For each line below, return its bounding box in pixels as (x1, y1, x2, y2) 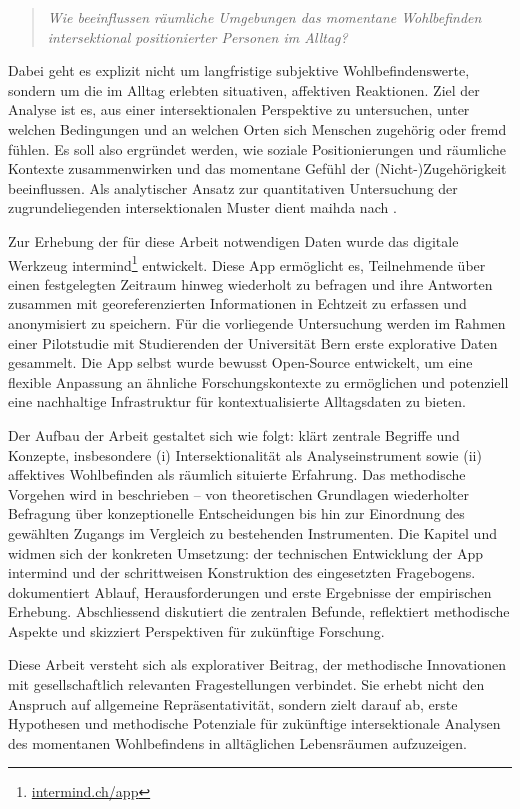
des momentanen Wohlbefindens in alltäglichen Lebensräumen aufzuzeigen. (8, 732, 467, 753)
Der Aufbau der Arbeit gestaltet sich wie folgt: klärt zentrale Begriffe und (8, 424, 460, 445)
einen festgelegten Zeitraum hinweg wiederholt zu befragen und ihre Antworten (8, 273, 493, 294)
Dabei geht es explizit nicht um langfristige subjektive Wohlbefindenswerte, (8, 60, 470, 81)
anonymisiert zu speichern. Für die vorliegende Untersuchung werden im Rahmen (8, 312, 506, 333)
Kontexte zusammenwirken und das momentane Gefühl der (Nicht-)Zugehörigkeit (8, 158, 507, 179)
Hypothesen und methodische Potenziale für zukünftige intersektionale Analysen (8, 713, 501, 734)
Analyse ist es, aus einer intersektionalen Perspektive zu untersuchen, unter (8, 99, 470, 120)
